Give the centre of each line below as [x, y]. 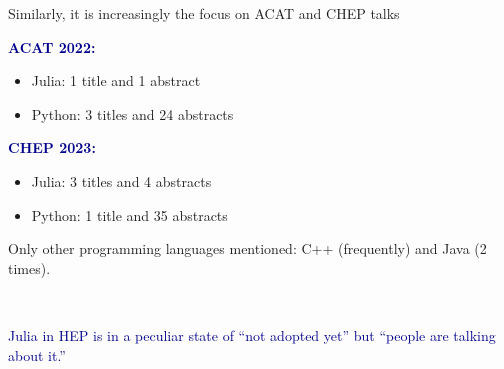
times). [29, 267]
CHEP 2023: [52, 147]
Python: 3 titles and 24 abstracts [132, 113]
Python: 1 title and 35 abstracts [129, 214]
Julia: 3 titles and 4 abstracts [121, 180]
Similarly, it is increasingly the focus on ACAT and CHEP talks [204, 13]
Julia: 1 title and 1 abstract [116, 80]
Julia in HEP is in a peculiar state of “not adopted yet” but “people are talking [252, 334]
